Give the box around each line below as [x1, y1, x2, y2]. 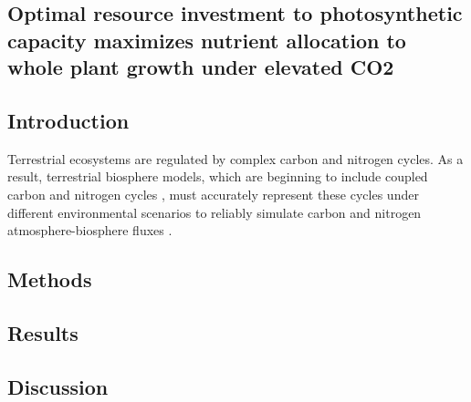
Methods [7, 265, 92, 294]
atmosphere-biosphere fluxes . [7, 221, 173, 240]
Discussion [7, 372, 109, 400]
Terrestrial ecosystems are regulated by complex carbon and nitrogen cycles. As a [7, 149, 464, 168]
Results [7, 318, 78, 346]
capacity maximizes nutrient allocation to [7, 26, 406, 54]
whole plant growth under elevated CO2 [7, 53, 394, 81]
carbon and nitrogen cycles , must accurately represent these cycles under [7, 184, 419, 203]
